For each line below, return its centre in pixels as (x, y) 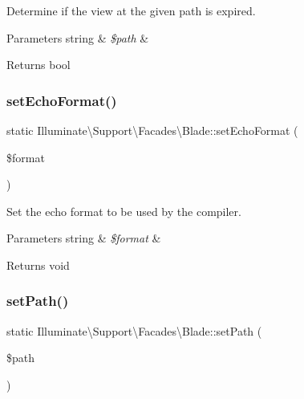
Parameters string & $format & (84, 238)
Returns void (38, 265)
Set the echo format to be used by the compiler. (124, 211)
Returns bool (39, 65)
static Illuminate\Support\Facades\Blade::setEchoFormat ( (152, 130)
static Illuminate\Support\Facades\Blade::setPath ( (134, 330)
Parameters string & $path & (78, 37)
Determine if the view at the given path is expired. (131, 10)
